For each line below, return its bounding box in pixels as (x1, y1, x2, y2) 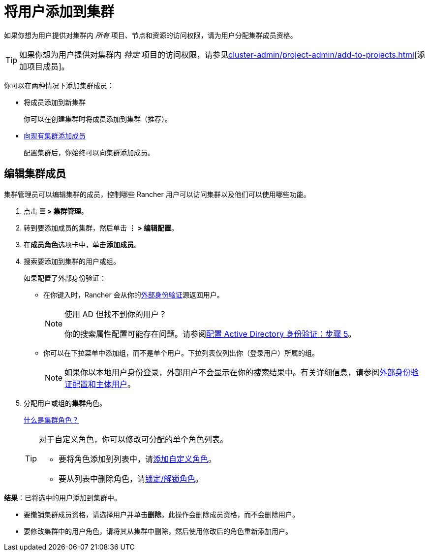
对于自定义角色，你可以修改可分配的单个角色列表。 (39, 434, 228, 444)
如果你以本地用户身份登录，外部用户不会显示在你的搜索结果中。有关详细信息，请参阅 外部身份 (64, 367, 411, 377)
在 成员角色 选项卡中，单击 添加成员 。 (24, 240, 141, 249)
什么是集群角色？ (24, 415, 79, 424)
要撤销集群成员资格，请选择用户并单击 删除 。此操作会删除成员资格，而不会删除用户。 (24, 510, 299, 519)
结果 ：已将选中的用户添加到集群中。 (4, 493, 121, 502)
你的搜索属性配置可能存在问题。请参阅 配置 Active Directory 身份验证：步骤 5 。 (64, 328, 356, 339)
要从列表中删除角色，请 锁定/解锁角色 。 (59, 473, 203, 484)
